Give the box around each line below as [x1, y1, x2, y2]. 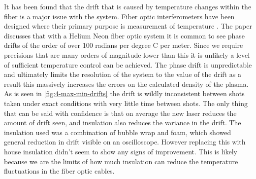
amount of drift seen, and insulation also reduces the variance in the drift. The [4, 117, 241, 128]
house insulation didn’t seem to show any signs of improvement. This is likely [4, 146, 237, 156]
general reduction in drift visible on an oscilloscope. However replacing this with [4, 137, 246, 147]
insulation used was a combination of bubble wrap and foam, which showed [4, 127, 231, 137]
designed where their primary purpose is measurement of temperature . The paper [4, 21, 252, 31]
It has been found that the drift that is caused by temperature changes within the [4, 1, 252, 11]
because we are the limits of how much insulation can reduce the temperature [4, 156, 238, 166]
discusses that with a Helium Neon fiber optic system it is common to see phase [4, 30, 245, 40]
